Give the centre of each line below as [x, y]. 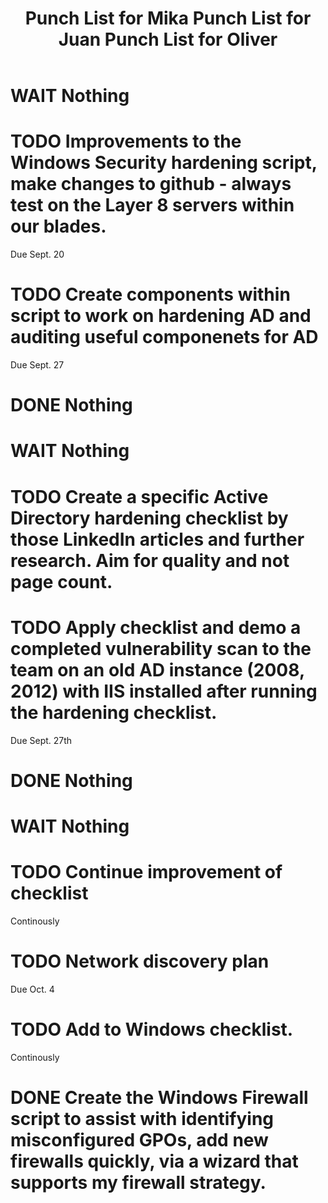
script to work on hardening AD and [161, 316]
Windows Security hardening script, [164, 163]
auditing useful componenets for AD [164, 337]
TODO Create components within [150, 294]
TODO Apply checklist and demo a [156, 627]
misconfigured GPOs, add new [139, 1139]
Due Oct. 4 [32, 989]
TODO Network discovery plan [140, 961]
